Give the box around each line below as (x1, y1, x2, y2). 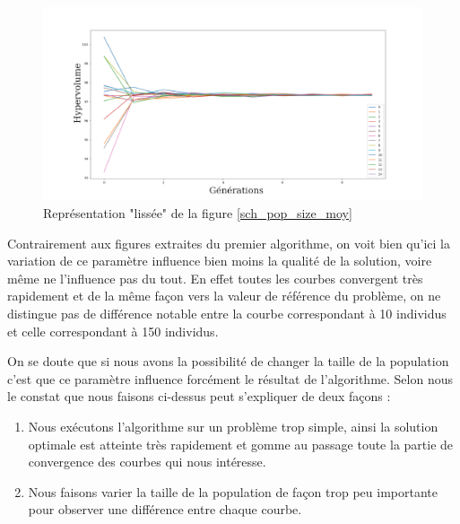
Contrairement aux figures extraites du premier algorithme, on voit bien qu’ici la (7, 233, 450, 252)
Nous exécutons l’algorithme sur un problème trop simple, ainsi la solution (28, 416, 438, 435)
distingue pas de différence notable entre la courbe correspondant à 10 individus (7, 303, 447, 322)
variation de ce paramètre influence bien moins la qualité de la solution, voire (7, 251, 432, 270)
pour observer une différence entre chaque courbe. (28, 500, 302, 519)
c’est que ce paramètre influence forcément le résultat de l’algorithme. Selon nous (7, 369, 453, 388)
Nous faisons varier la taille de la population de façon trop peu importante (28, 482, 438, 501)
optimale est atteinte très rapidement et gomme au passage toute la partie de (28, 434, 454, 453)
